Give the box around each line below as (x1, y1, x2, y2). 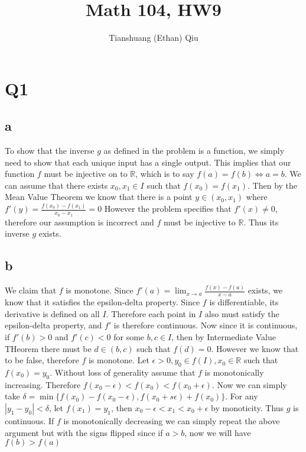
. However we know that (211, 342, 299, 354)
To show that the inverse (5, 144, 95, 157)
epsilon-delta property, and (5, 319, 102, 331)
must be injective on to (44, 167, 128, 180)
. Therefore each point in (106, 307, 196, 319)
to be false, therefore (5, 354, 79, 366)
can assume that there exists (5, 179, 108, 191)
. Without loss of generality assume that (50, 366, 196, 378)
